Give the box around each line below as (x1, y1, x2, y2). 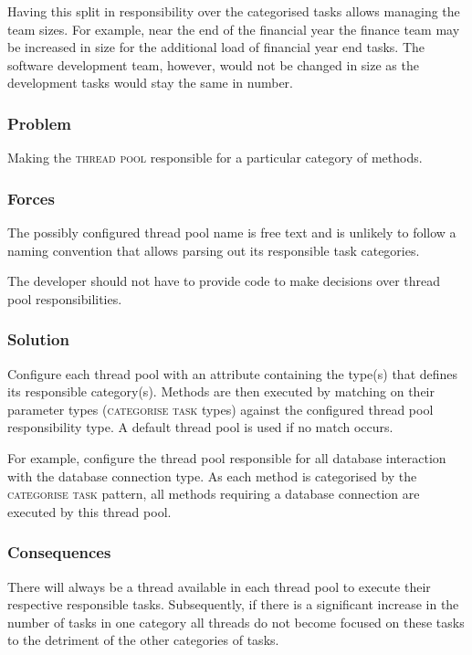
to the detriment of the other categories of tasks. (7, 630, 279, 650)
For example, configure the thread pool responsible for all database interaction (7, 448, 446, 467)
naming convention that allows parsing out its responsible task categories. (7, 240, 420, 259)
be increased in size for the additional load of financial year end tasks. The (7, 37, 425, 57)
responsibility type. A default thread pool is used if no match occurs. (7, 417, 393, 437)
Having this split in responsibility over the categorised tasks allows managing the (7, 2, 460, 20)
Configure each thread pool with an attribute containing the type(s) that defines (7, 364, 458, 383)
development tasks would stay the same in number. (7, 73, 293, 92)
